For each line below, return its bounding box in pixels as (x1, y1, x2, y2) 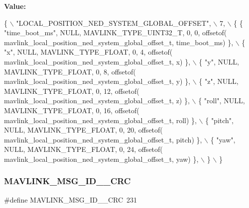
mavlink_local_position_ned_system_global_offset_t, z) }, (4, 95, 190, 106)
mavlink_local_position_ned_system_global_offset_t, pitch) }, (4, 134, 202, 144)
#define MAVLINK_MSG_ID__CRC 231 (4, 194, 137, 205)
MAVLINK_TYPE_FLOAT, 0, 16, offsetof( (4, 105, 139, 115)
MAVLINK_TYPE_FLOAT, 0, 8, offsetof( (4, 66, 136, 76)
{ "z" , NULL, (199, 76, 239, 86)
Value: (4, 1, 26, 11)
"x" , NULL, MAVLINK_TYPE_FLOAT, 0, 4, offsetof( (4, 47, 173, 57)
